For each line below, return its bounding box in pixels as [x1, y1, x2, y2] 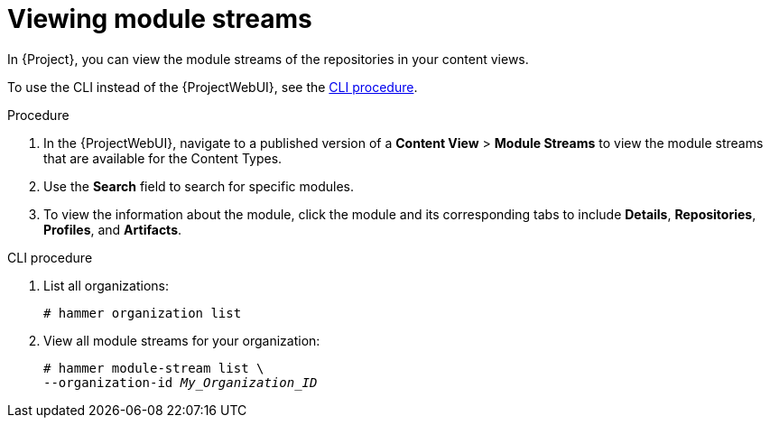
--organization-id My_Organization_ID [43, 374, 318, 390]
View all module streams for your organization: [43, 332, 320, 348]
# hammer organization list [43, 305, 242, 320]
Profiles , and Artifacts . [43, 221, 182, 237]
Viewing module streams [7, 4, 312, 34]
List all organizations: [43, 277, 169, 293]
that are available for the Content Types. [43, 150, 283, 166]
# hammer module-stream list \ [43, 360, 264, 375]
